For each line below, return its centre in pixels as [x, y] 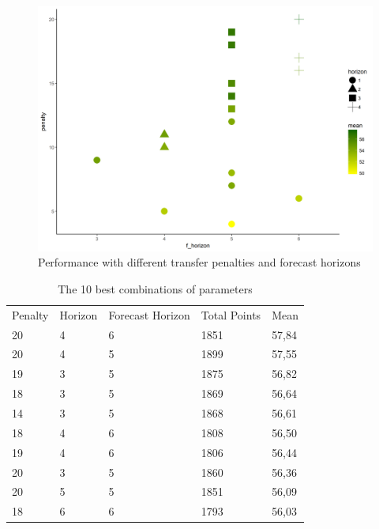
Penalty [30, 314]
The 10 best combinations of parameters [155, 288]
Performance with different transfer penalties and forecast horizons [199, 262]
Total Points [231, 314]
